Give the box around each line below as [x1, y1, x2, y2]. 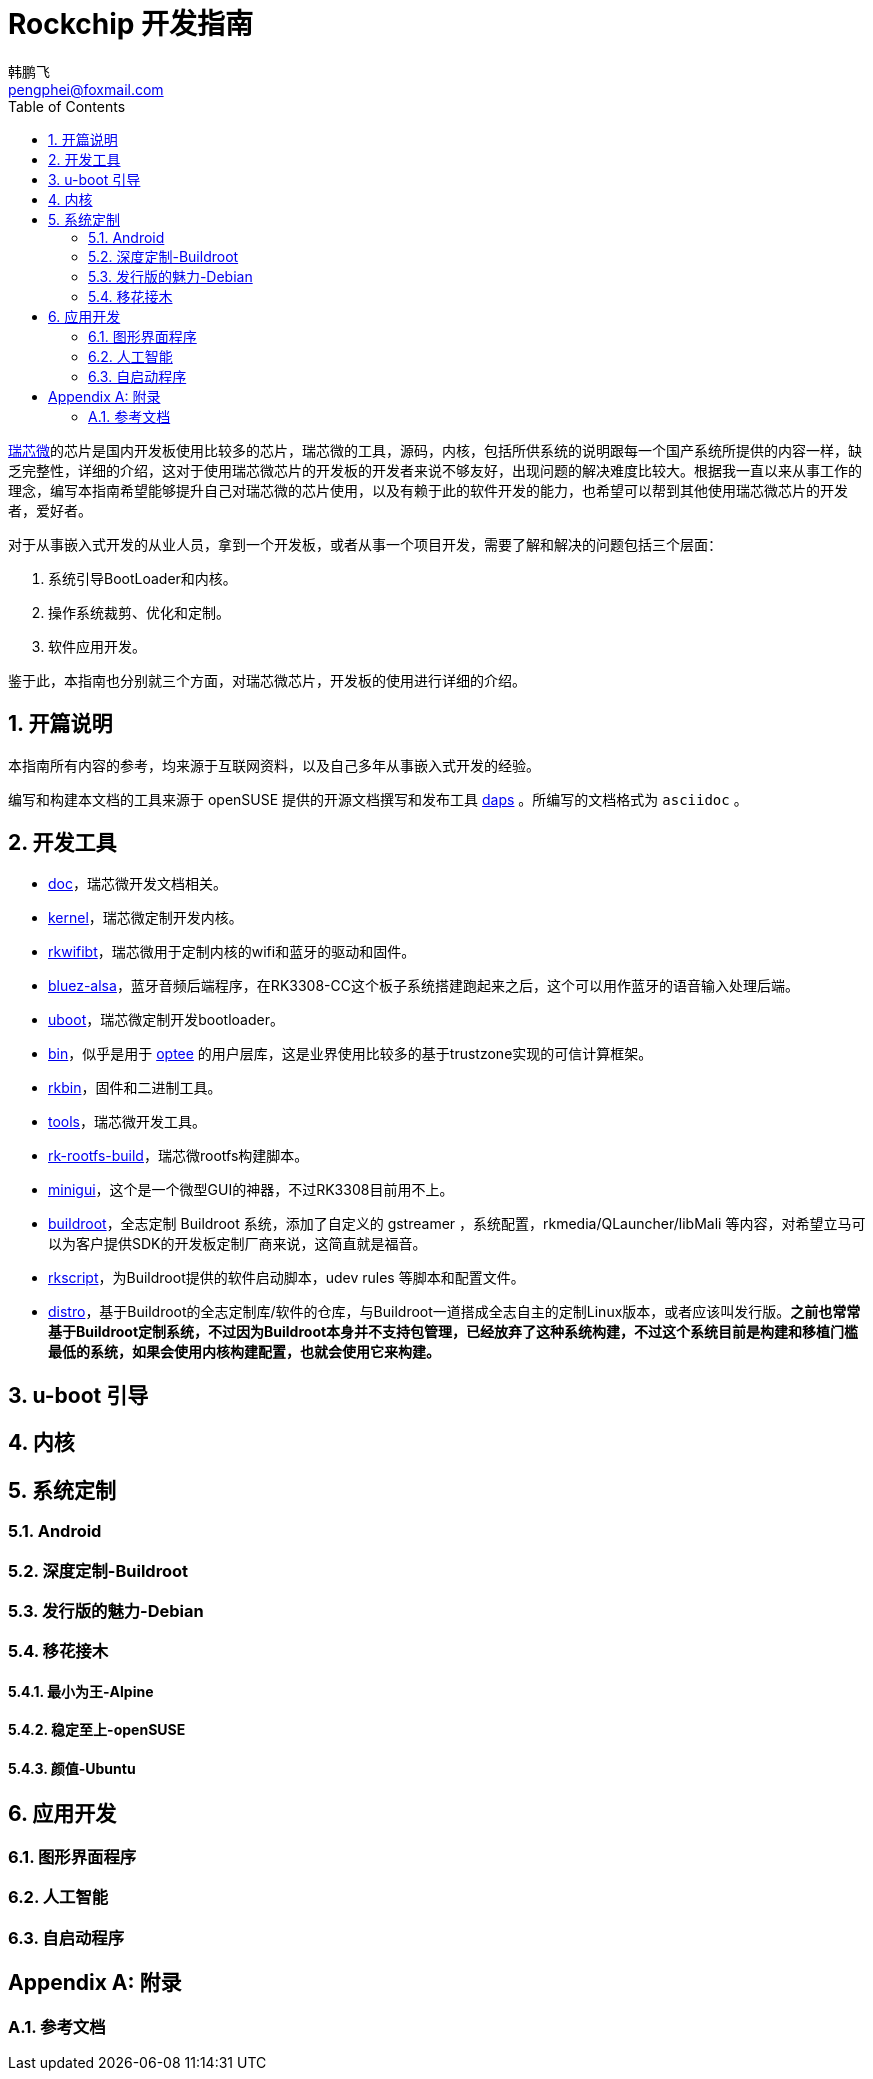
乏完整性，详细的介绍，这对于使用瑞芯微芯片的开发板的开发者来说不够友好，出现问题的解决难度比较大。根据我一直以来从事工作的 [8, 461, 862, 479]
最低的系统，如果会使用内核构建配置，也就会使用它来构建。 [48, 1343, 440, 1361]
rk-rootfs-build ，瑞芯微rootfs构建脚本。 [48, 1147, 309, 1165]
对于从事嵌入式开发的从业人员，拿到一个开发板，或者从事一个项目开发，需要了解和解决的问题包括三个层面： [8, 535, 722, 553]
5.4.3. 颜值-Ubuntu [8, 1760, 136, 1778]
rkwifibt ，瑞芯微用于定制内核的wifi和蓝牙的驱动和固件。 [48, 943, 416, 961]
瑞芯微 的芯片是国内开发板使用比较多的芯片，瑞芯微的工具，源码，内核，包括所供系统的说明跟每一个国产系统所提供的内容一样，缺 [8, 441, 862, 459]
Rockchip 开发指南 [8, 7, 254, 41]
